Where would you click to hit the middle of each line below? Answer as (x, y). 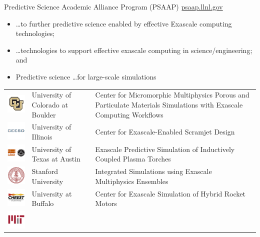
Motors (106, 203)
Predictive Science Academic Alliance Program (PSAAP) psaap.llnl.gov (113, 6)
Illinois (42, 136)
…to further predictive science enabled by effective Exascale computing (124, 23)
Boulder (44, 114)
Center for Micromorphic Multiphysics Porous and (172, 95)
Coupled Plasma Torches (133, 159)
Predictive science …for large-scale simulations (86, 76)
